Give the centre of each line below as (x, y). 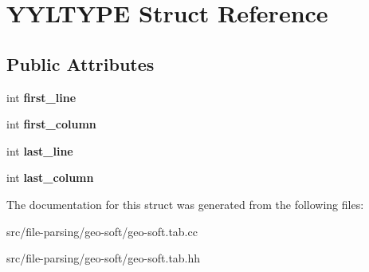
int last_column (50, 177)
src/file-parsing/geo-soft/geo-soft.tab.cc (102, 231)
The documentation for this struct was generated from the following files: (185, 204)
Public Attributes (80, 63)
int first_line (41, 97)
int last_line (40, 150)
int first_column (51, 124)
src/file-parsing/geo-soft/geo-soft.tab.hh (104, 258)
